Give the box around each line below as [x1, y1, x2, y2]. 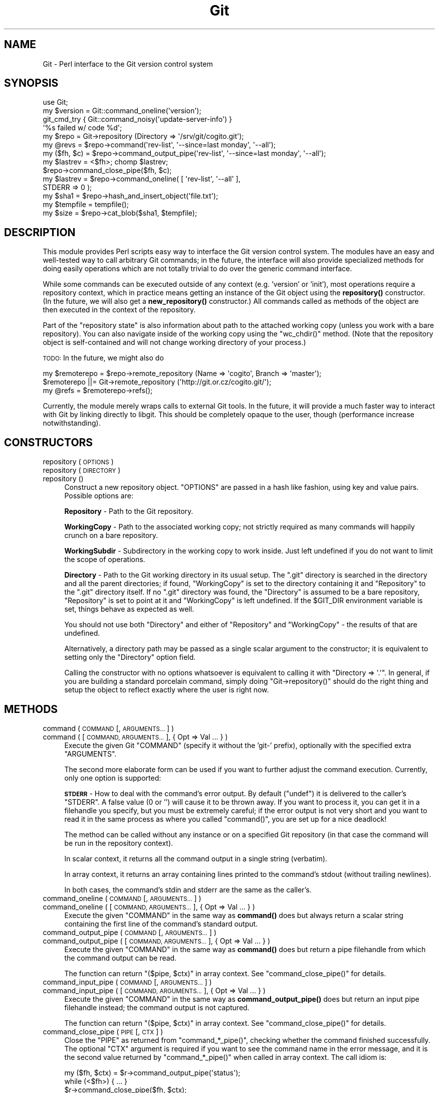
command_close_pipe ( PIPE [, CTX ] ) [43, 1027, 163, 1036]
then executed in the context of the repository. [43, 305, 196, 314]
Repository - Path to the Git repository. [64, 507, 193, 516]
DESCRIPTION [4, 226, 76, 239]
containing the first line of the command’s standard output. [64, 919, 258, 928]
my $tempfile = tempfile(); [43, 200, 129, 209]
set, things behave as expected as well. [64, 605, 194, 614]
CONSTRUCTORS [4, 436, 93, 449]
